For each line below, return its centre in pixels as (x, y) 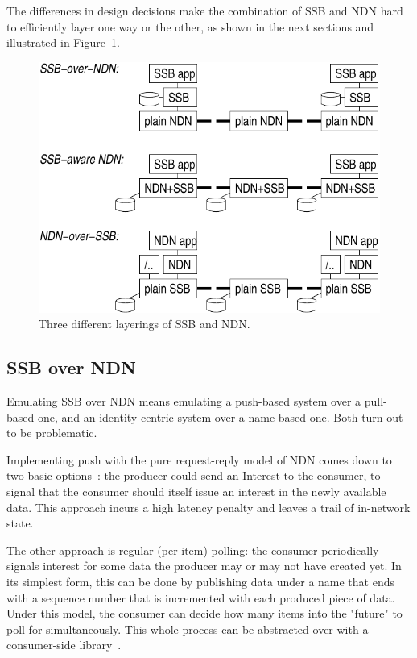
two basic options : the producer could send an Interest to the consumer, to (194, 475)
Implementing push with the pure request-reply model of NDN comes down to (199, 459)
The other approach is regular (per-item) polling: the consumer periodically (193, 550)
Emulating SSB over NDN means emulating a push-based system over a (184, 401)
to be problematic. (52, 433)
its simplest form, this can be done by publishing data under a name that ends (201, 581)
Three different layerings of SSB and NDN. (145, 324)
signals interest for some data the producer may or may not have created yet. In (204, 566)
